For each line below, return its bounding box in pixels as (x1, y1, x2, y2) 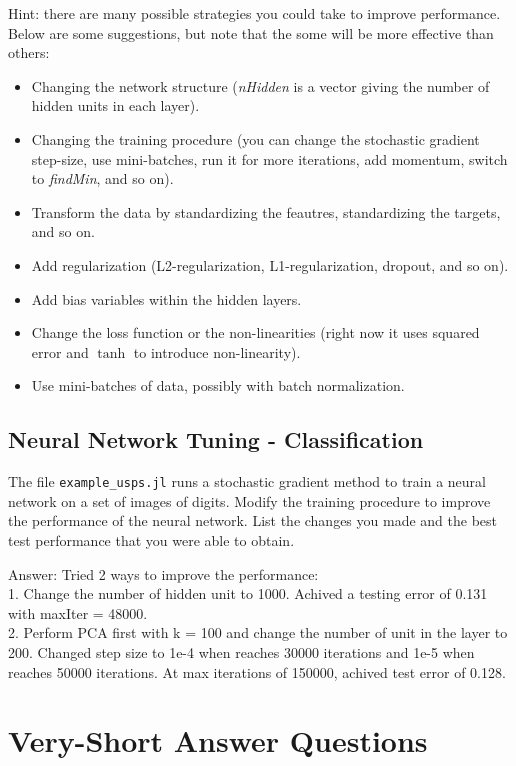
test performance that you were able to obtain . (8, 529, 295, 550)
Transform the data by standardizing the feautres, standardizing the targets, (31, 201, 501, 222)
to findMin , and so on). (31, 168, 174, 189)
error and (31, 341, 89, 362)
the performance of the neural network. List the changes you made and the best (8, 510, 498, 531)
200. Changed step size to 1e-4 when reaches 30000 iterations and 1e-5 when (8, 641, 475, 662)
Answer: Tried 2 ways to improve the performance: (8, 563, 319, 584)
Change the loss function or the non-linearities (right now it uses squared (31, 322, 480, 343)
